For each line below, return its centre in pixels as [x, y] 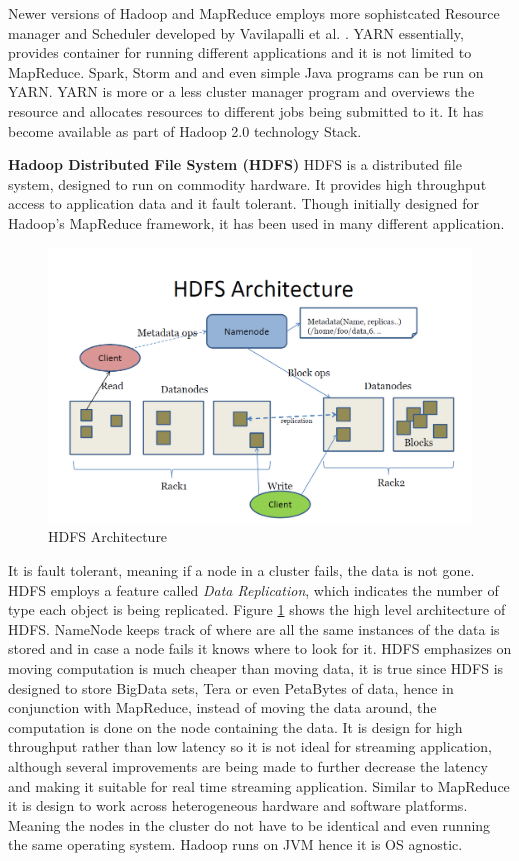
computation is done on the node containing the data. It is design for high [235, 726]
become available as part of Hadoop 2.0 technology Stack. [185, 130]
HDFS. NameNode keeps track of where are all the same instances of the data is [254, 628]
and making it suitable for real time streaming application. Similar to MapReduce [259, 785]
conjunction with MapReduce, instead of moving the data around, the [222, 707]
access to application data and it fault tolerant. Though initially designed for [243, 203]
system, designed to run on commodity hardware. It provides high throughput [247, 183]
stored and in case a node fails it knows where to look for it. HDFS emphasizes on [260, 648]
